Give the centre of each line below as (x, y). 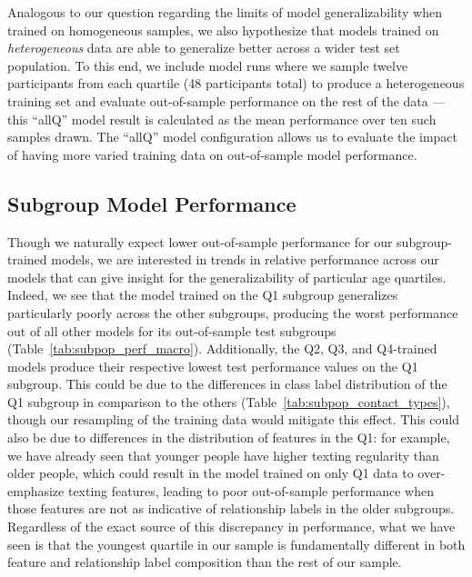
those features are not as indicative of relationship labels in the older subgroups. (231, 508)
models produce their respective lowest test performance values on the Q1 (213, 366)
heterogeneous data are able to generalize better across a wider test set (204, 48)
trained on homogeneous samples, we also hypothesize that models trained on (223, 30)
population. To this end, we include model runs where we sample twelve (208, 65)
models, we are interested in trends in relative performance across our (245, 259)
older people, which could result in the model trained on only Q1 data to (211, 473)
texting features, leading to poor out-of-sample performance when (251, 490)
